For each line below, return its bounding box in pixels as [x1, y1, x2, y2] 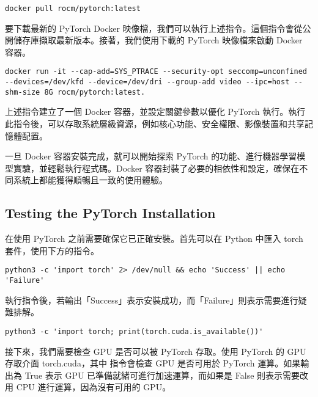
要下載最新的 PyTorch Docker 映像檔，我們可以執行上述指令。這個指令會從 [5, 21, 303, 34]
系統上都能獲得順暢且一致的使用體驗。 [13, 173, 168, 186]
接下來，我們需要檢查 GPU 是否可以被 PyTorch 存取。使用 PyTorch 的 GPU [5, 344, 306, 357]
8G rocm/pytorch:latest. [44, 87, 146, 97]
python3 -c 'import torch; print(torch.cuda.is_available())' [5, 327, 264, 336]
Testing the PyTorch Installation [5, 203, 216, 222]
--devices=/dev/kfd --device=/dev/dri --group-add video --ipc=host [5, 78, 290, 87]
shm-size [5, 87, 40, 97]
